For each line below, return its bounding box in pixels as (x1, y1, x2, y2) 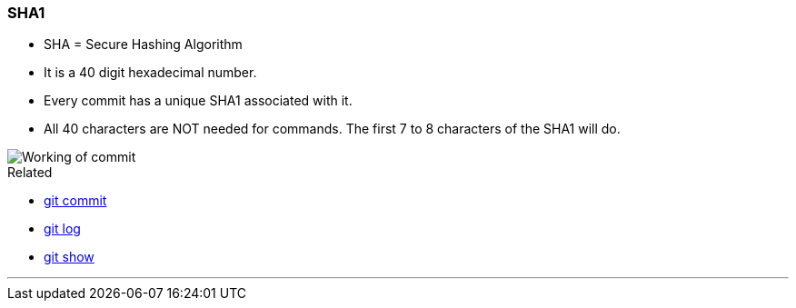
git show (44, 249, 95, 265)
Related (7, 164, 53, 181)
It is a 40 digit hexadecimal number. (44, 65, 257, 81)
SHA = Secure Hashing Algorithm (44, 36, 243, 53)
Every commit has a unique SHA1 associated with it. (44, 93, 353, 109)
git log (44, 221, 81, 237)
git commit (44, 193, 107, 209)
